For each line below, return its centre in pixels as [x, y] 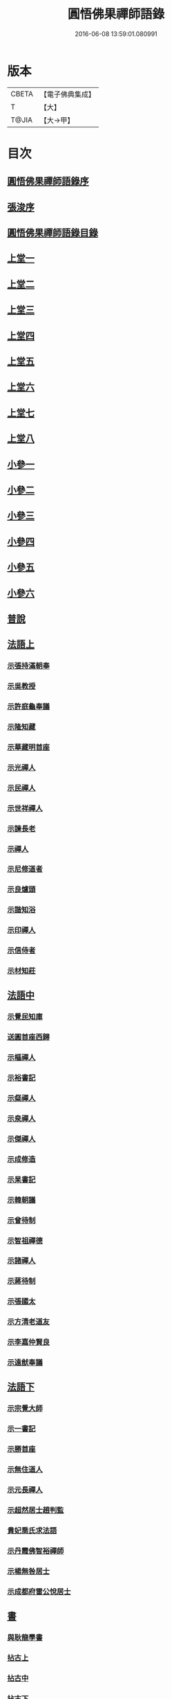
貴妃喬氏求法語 [32, 1531]
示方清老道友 [29, 1322]
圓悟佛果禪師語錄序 [48, 181]
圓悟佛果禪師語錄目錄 [52, 233]
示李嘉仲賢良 [29, 1342]
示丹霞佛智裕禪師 [36, 1551]
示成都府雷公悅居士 [39, 1592]
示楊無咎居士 [29, 1571]
